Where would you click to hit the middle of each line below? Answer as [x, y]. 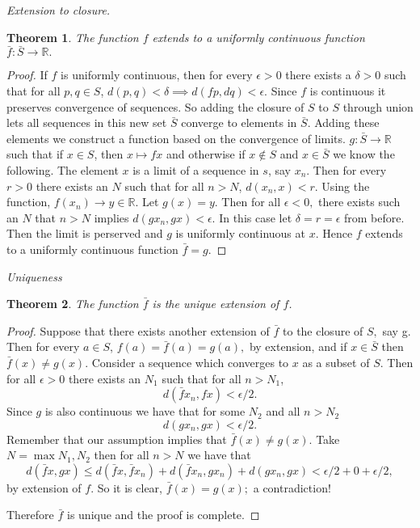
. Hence [334, 233]
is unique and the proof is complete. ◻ [164, 515]
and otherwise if [206, 154]
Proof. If [27, 75]
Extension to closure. [59, 10]
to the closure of [323, 330]
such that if [35, 154]
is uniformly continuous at [240, 233]
